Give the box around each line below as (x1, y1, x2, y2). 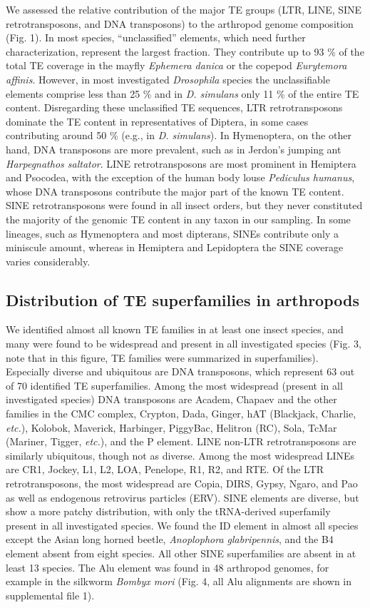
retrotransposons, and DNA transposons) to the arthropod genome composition (6, 16, 354, 31)
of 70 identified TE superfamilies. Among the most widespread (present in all (6, 378, 343, 392)
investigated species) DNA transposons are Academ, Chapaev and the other (6, 392, 337, 407)
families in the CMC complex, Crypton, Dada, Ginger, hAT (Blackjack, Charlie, (6, 406, 356, 421)
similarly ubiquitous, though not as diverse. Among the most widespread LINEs (6, 447, 355, 462)
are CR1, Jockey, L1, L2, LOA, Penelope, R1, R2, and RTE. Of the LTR (6, 462, 324, 477)
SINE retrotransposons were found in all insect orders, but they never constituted (6, 198, 363, 213)
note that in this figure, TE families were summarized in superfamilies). (6, 350, 319, 365)
